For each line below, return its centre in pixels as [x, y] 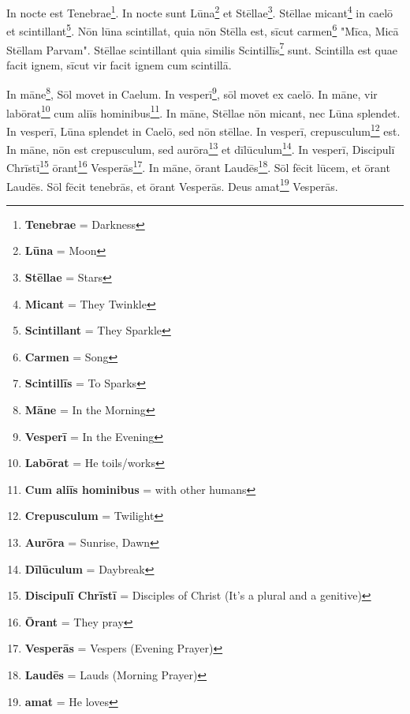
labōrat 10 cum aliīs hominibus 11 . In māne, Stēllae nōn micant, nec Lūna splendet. [203, 111]
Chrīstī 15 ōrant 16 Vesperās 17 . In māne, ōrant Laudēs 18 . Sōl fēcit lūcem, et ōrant [198, 166]
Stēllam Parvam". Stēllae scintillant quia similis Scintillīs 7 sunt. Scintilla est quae [202, 48]
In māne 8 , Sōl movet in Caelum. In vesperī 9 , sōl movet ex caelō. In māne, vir [192, 93]
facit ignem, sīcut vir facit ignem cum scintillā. [119, 64]
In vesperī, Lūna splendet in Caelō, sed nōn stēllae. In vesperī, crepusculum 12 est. [203, 129]
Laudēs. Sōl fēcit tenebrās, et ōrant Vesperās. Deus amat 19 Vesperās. [172, 185]
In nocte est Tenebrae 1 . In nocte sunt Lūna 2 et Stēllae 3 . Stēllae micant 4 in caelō [200, 11]
